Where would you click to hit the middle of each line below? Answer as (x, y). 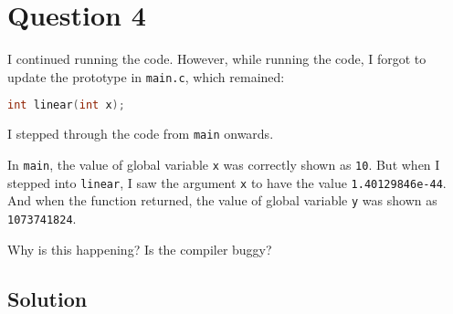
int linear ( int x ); (66, 105)
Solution (47, 298)
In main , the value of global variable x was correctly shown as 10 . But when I (224, 164)
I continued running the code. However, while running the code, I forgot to (217, 59)
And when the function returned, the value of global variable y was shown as (222, 200)
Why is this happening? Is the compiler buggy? (140, 249)
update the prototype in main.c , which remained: (146, 76)
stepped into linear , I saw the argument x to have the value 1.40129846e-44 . (227, 182)
